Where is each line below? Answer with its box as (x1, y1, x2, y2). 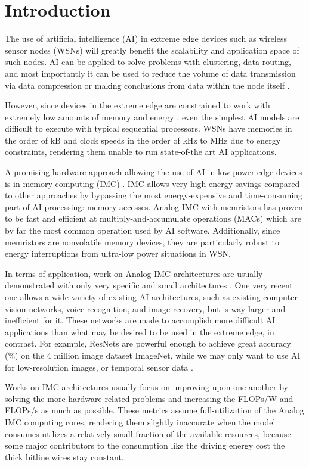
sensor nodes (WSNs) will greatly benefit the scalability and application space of (5, 43, 299, 56)
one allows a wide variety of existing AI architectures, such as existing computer (5, 291, 298, 303)
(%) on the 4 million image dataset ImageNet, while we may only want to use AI (5, 348, 301, 361)
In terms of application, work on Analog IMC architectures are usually (5, 267, 263, 279)
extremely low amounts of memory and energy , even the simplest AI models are (5, 110, 299, 123)
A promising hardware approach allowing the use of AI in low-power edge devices (5, 166, 302, 178)
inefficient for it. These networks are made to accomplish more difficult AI (5, 314, 276, 326)
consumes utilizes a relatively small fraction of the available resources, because (5, 427, 291, 440)
